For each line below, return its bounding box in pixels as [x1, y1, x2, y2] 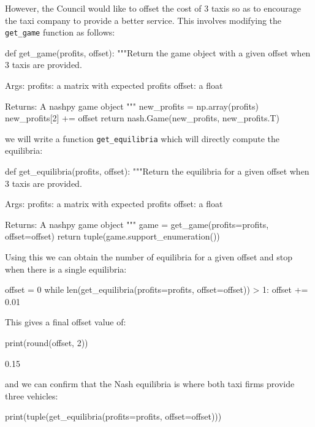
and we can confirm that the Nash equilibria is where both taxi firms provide [5, 377, 295, 390]
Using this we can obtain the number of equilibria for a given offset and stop [5, 251, 293, 263]
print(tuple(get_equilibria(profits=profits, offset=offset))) [5, 410, 222, 423]
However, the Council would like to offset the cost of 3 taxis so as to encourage [5, 2, 301, 14]
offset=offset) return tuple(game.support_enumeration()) [5, 230, 220, 243]
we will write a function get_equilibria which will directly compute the [5, 132, 279, 145]
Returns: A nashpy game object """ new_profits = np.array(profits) [5, 99, 259, 112]
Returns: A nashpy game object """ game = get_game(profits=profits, [5, 217, 269, 230]
